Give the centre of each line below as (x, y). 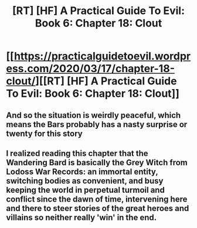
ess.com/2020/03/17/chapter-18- (90, 69)
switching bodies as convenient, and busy (85, 181)
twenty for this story (45, 133)
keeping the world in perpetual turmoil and (86, 190)
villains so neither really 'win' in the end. (81, 217)
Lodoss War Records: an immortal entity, (82, 171)
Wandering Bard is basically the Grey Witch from (97, 162)
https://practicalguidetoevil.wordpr (102, 56)
